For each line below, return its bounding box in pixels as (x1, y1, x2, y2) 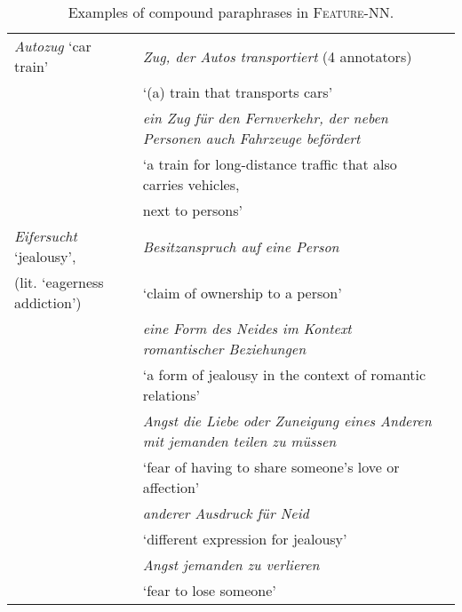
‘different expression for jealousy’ (142, 529, 347, 549)
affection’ (142, 477, 200, 497)
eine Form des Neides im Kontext (142, 318, 352, 338)
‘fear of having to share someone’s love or (142, 457, 400, 477)
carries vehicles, (142, 174, 240, 195)
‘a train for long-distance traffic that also (142, 154, 397, 174)
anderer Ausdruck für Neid (142, 503, 309, 523)
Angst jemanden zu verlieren (142, 554, 320, 575)
